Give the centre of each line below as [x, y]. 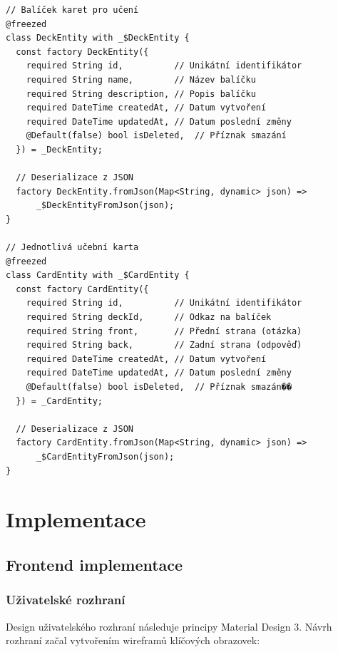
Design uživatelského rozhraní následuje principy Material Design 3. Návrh [169, 626]
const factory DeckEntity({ [82, 52]
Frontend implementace [94, 564]
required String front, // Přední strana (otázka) [164, 331]
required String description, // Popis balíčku [141, 94]
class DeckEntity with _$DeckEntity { [98, 38]
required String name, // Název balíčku [141, 79]
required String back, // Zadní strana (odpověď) [164, 345]
